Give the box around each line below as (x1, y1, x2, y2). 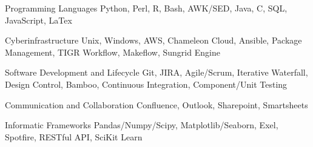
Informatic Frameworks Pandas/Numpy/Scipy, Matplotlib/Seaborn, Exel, (5, 119, 278, 131)
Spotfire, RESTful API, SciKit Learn (5, 130, 143, 143)
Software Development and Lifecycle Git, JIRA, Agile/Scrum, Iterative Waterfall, (5, 66, 308, 79)
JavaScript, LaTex (5, 13, 72, 26)
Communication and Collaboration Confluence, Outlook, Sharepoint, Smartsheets (5, 98, 308, 111)
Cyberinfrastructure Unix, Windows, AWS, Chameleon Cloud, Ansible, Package (5, 34, 302, 47)
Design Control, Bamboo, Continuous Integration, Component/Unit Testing (5, 77, 288, 90)
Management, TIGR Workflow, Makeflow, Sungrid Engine (5, 45, 220, 58)
